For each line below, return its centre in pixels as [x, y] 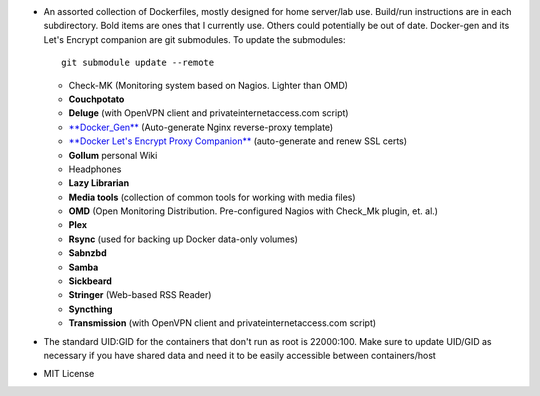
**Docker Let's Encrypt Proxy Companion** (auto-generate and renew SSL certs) [238, 141]
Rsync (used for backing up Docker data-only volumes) [183, 239]
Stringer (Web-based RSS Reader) [140, 295]
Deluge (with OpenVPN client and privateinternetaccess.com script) [208, 113]
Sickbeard [90, 281]
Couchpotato [96, 99]
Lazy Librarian [99, 183]
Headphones [95, 169]
